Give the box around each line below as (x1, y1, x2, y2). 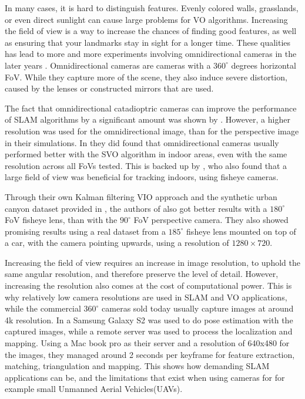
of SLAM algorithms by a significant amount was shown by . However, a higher (5, 113, 290, 126)
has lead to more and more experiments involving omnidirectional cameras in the (5, 48, 297, 60)
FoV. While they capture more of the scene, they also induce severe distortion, (5, 70, 287, 83)
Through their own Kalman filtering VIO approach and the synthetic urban (5, 190, 277, 202)
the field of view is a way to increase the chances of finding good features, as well (5, 25, 297, 37)
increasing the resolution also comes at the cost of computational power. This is (5, 279, 292, 292)
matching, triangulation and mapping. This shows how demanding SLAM (5, 360, 270, 372)
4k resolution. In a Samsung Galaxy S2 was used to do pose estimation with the (5, 313, 293, 326)
